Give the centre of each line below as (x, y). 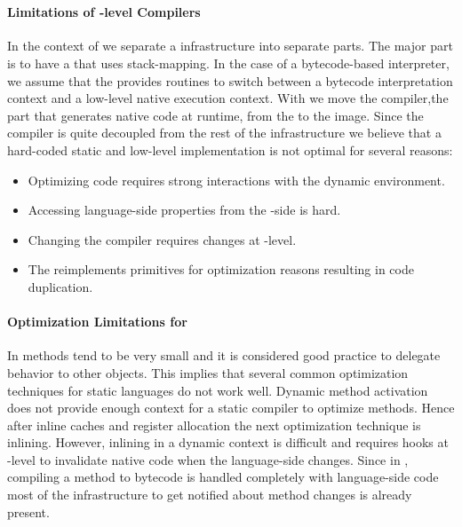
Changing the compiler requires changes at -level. (162, 239)
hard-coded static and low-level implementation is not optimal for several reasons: (230, 149)
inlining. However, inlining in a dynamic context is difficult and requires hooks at (228, 442)
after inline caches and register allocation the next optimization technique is (214, 425)
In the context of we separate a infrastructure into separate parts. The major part (230, 46)
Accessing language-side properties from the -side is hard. (184, 210)
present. (28, 511)
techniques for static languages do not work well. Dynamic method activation (218, 390)
